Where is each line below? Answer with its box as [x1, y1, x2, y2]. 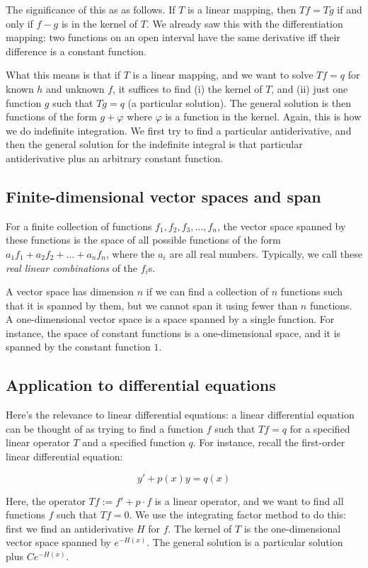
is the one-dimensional [243, 521, 341, 535]
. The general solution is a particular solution [146, 535, 343, 550]
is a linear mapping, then [188, 2, 297, 16]
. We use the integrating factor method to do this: [129, 507, 346, 522]
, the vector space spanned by [217, 218, 346, 233]
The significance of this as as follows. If [6, 2, 176, 16]
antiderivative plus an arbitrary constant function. [6, 150, 224, 165]
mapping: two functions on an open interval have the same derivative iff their [6, 30, 340, 45]
